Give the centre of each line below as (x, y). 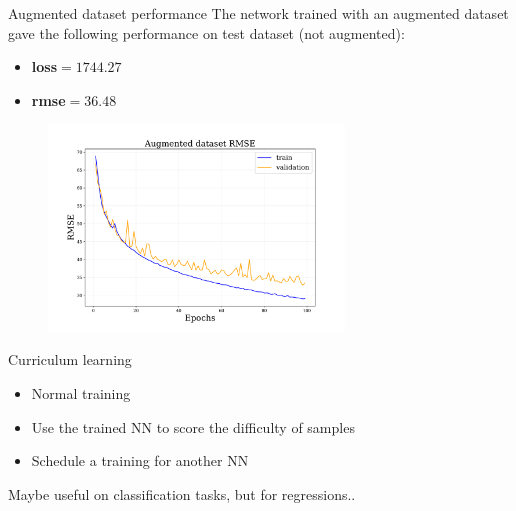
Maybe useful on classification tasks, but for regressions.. (182, 493)
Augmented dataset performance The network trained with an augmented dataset (258, 13)
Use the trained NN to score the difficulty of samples (193, 426)
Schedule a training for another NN (140, 460)
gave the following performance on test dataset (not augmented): (206, 32)
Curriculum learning (70, 359)
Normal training (81, 393)
